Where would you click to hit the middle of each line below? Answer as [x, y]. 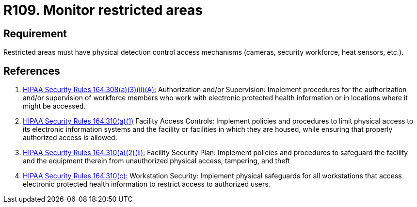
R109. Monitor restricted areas [103, 10]
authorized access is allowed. [70, 138]
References [32, 71]
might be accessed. [54, 106]
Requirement [35, 33]
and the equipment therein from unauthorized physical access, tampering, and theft [156, 161]
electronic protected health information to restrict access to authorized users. [147, 184]
